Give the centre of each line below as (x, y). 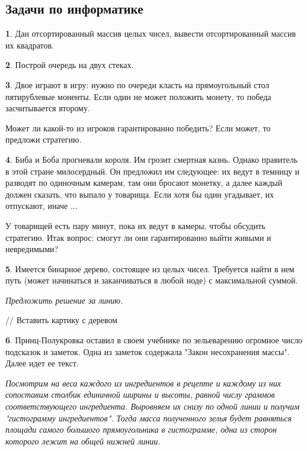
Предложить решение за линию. (64, 300)
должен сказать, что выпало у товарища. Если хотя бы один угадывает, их (140, 194)
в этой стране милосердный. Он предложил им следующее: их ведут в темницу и (153, 171)
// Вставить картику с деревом (62, 320)
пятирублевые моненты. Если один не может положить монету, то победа (138, 96)
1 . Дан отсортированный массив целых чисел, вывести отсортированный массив (151, 33)
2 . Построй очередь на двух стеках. (70, 65)
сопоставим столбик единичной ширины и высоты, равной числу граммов (140, 394)
